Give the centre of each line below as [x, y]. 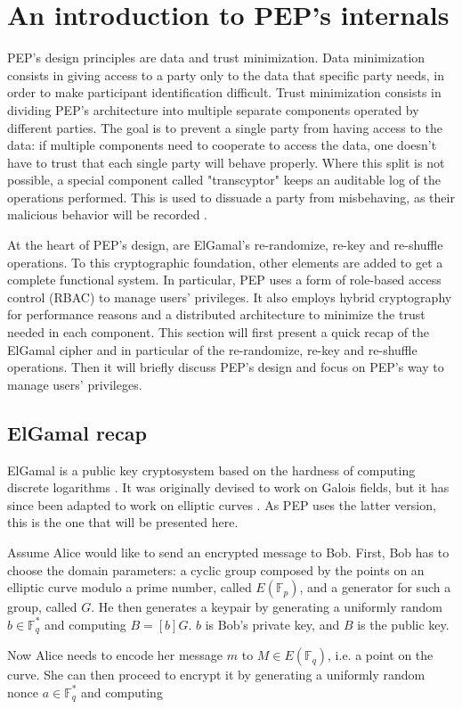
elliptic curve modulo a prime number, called [130, 587]
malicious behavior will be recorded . [107, 214]
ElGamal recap [77, 432]
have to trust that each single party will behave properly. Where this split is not [226, 162]
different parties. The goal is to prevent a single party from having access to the [225, 127]
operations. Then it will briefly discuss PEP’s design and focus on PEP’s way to [226, 367]
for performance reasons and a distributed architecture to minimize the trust [216, 314]
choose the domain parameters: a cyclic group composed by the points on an [216, 569]
